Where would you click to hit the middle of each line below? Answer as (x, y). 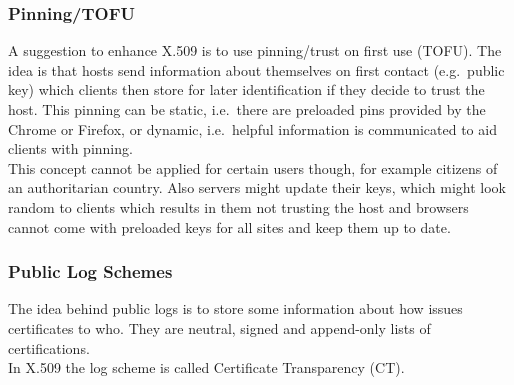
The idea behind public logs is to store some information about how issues (235, 308)
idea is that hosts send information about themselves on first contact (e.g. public (256, 69)
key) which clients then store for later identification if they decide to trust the (246, 89)
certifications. (49, 347)
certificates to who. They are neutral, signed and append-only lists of (219, 327)
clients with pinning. (70, 148)
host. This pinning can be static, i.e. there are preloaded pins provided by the (247, 109)
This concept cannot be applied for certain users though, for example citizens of (253, 167)
